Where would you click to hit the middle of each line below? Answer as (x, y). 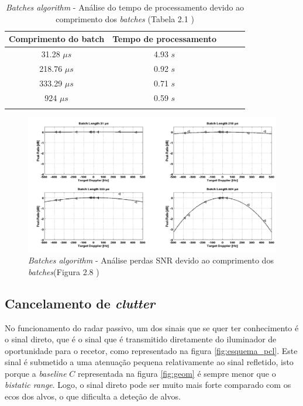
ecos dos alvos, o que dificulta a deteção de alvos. (93, 396)
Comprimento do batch (57, 39)
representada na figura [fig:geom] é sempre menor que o (177, 373)
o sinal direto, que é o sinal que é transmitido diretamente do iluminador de (141, 339)
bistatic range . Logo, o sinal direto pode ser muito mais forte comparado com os (148, 385)
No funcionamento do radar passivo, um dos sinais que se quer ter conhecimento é (152, 327)
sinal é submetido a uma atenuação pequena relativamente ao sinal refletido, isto (149, 362)
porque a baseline (36, 373)
